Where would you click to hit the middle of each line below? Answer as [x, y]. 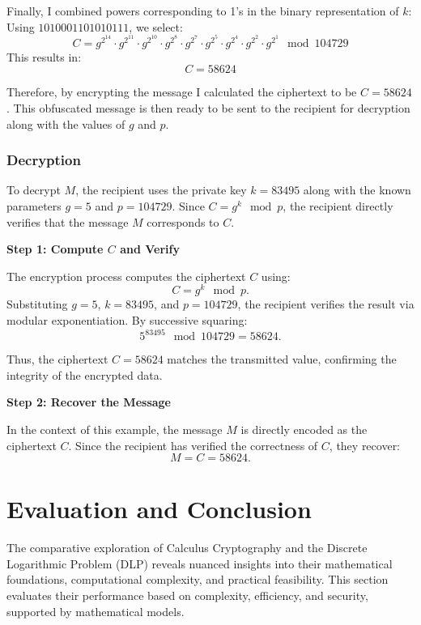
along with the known [357, 190]
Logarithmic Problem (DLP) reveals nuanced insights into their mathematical [200, 563]
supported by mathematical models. [96, 611]
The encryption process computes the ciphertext [126, 276]
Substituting [37, 304]
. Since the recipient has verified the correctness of [193, 445]
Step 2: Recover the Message [89, 402]
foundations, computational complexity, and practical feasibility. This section [198, 579]
